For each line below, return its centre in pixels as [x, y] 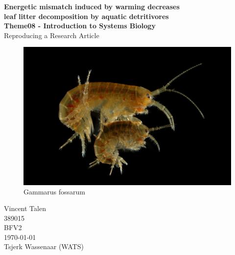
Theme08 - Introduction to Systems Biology [80, 26]
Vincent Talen [25, 208]
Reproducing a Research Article [52, 35]
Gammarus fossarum [55, 192]
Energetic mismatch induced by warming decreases [92, 6]
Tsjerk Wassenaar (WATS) [44, 246]
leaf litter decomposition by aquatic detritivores [86, 16]
